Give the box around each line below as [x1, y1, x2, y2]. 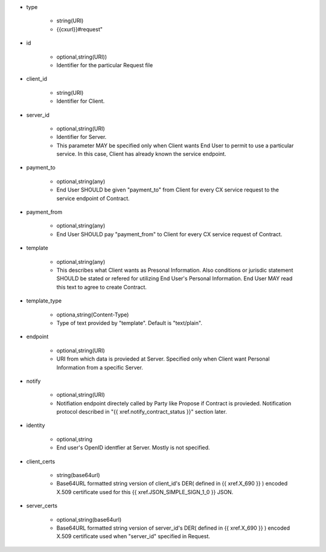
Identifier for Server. [56, 133, 107, 141]
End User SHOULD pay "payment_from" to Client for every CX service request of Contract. [56, 230, 283, 238]
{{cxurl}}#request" [56, 25, 103, 33]
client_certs [26, 458, 56, 465]
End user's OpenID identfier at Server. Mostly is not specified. [56, 444, 211, 451]
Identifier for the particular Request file [56, 61, 153, 69]
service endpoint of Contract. [56, 194, 130, 202]
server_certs [26, 502, 57, 510]
